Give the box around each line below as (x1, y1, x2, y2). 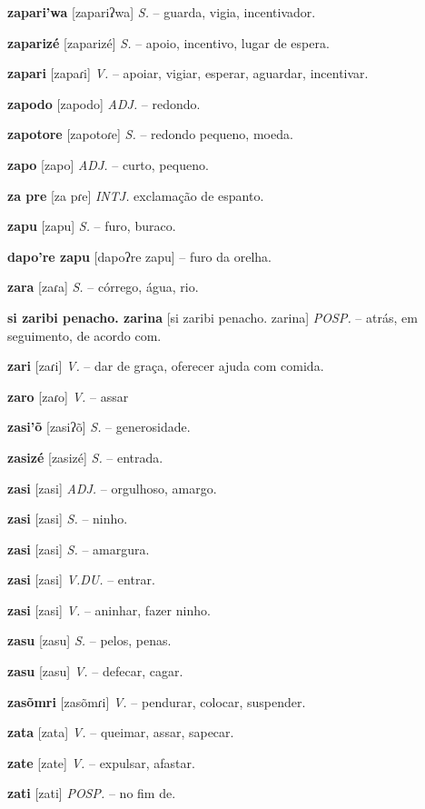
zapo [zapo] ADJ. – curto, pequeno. (7, 155, 209, 174)
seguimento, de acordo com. (7, 325, 162, 345)
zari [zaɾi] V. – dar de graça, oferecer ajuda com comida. (7, 356, 324, 375)
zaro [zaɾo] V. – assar (7, 386, 129, 405)
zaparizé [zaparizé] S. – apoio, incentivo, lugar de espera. (7, 33, 330, 52)
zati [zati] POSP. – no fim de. (7, 784, 176, 803)
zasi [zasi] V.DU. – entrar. (7, 570, 155, 589)
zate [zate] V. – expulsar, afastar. (7, 753, 195, 772)
